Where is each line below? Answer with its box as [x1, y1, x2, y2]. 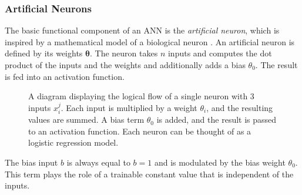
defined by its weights [5, 47, 83, 59]
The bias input [5, 156, 58, 168]
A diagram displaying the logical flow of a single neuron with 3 [28, 90, 254, 102]
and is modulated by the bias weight [154, 156, 286, 168]
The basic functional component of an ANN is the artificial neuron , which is [5, 24, 280, 36]
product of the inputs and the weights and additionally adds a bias [5, 59, 246, 70]
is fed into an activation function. [5, 70, 125, 82]
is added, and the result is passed [156, 113, 277, 126]
